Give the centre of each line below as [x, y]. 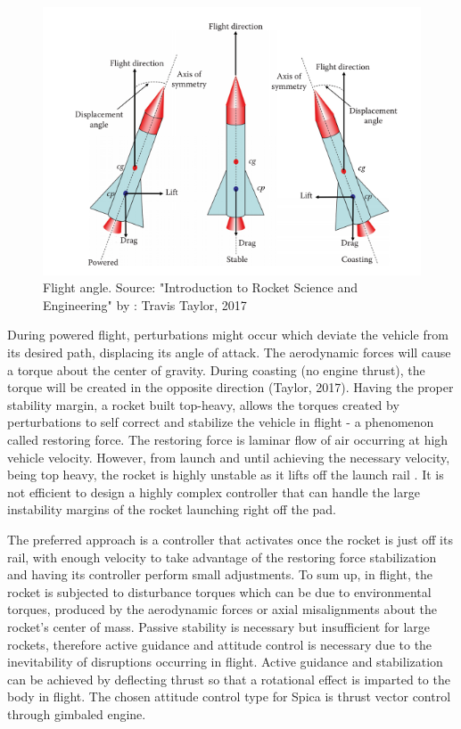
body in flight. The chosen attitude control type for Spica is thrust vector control [229, 696]
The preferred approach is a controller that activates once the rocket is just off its [230, 540]
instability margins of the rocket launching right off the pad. [172, 509]
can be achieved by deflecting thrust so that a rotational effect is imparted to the [229, 679]
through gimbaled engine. [77, 713]
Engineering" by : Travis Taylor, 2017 [145, 304]
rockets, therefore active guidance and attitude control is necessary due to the [220, 644]
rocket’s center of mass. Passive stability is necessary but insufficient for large [218, 626]
